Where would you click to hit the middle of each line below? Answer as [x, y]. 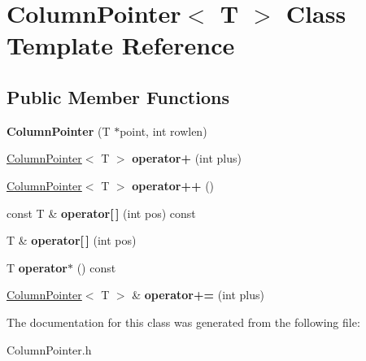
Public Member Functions [118, 96]
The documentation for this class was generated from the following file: [183, 322]
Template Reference [121, 45]
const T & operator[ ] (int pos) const [101, 213]
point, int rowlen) [163, 130]
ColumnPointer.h [49, 349]
